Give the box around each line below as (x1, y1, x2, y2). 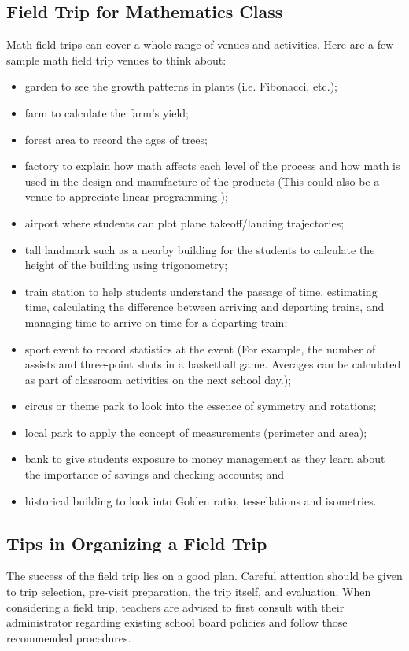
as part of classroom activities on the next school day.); (24, 371, 292, 387)
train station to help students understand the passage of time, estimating (24, 283, 378, 299)
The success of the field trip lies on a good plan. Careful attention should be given (6, 568, 403, 584)
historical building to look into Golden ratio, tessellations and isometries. (24, 492, 377, 509)
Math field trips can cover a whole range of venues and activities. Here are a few (6, 36, 394, 53)
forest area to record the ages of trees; (24, 131, 208, 147)
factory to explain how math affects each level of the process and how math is (24, 157, 400, 174)
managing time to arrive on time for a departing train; (24, 313, 288, 330)
